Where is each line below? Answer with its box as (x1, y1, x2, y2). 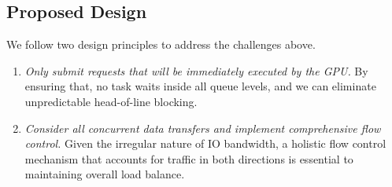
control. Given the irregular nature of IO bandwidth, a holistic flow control (24, 135, 386, 152)
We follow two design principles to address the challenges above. (6, 36, 316, 53)
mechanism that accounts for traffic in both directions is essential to (24, 150, 353, 167)
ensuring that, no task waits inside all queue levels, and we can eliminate (24, 78, 376, 94)
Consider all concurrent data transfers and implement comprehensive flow (24, 119, 381, 136)
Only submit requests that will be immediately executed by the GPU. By (24, 62, 368, 79)
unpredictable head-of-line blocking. (24, 93, 198, 109)
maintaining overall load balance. (24, 166, 185, 182)
